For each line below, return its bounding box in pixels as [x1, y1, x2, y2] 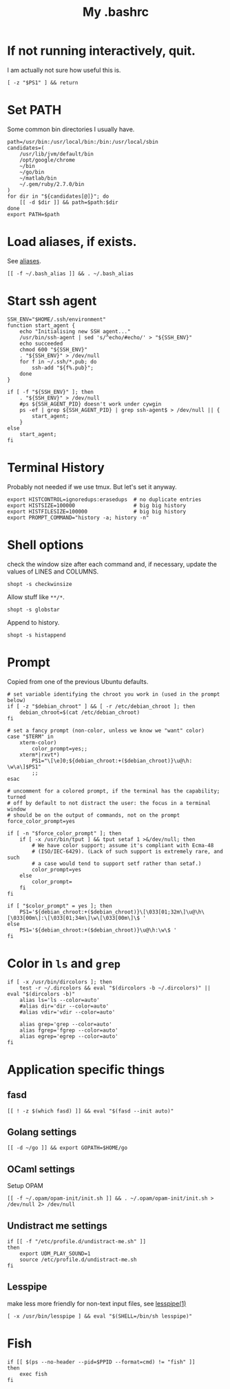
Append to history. [7, 618, 60, 626]
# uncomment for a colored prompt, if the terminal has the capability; [7, 787, 220, 795]
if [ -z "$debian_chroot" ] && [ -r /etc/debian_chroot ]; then [7, 703, 196, 710]
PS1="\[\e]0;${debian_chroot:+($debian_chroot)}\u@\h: [32, 757, 193, 764]
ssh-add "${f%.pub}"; [32, 364, 94, 371]
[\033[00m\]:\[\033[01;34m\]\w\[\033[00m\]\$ [7, 914, 140, 921]
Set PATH [7, 102, 62, 118]
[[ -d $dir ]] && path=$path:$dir [19, 198, 118, 206]
